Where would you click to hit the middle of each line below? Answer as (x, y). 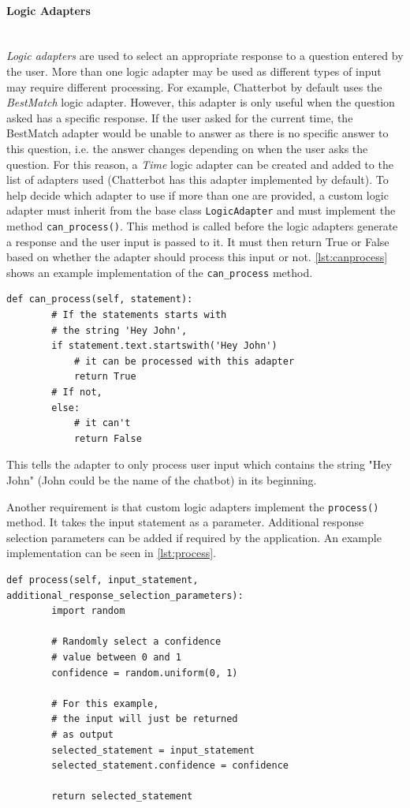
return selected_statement (122, 797)
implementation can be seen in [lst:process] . (111, 553)
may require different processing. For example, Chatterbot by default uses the (194, 86)
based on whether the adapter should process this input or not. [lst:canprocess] (197, 257)
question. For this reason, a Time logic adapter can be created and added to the (200, 164)
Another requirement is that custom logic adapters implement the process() (193, 506)
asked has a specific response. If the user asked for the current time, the (180, 117)
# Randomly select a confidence (136, 642)
